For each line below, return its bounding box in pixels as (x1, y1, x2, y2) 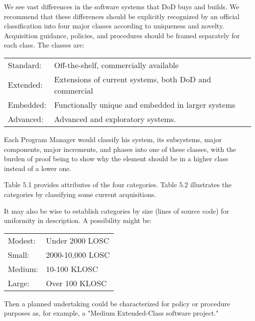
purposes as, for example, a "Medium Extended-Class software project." (4, 308, 219, 318)
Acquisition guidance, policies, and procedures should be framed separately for (4, 30, 240, 40)
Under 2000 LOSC (46, 234, 109, 246)
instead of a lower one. (4, 163, 72, 173)
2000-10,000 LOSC (46, 248, 110, 260)
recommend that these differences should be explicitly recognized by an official (4, 11, 240, 21)
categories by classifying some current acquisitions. (4, 189, 156, 199)
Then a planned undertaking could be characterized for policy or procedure (4, 298, 230, 308)
